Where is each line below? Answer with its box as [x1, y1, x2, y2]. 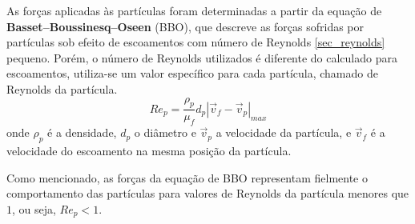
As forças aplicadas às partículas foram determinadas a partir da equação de [6, 2, 382, 18]
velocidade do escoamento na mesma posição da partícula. [6, 142, 292, 158]
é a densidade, [47, 124, 117, 141]
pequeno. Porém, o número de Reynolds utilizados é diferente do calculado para [6, 49, 397, 66]
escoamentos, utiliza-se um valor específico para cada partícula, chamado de [6, 65, 378, 82]
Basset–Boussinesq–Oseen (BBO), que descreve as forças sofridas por [6, 18, 365, 34]
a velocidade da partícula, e [216, 124, 352, 141]
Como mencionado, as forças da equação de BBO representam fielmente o [6, 169, 368, 186]
